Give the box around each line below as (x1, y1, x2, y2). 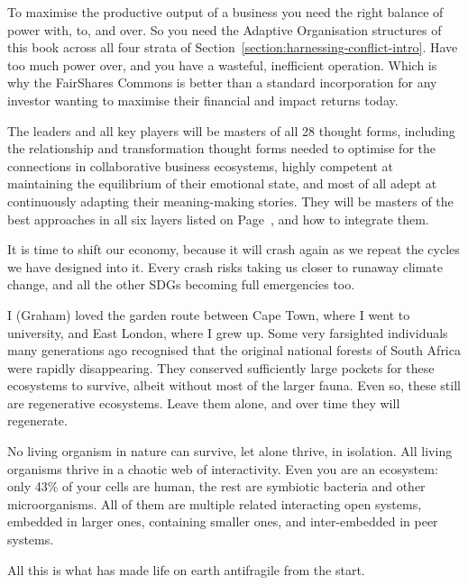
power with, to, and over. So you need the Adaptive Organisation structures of (7, 20, 442, 39)
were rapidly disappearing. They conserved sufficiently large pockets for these (7, 358, 435, 377)
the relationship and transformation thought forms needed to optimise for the (7, 139, 436, 158)
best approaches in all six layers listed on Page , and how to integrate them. (7, 209, 429, 228)
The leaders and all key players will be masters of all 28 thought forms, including (7, 121, 455, 140)
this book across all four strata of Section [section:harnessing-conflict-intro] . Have (7, 38, 458, 57)
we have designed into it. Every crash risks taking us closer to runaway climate (7, 257, 444, 276)
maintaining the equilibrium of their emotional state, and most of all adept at (7, 174, 437, 193)
